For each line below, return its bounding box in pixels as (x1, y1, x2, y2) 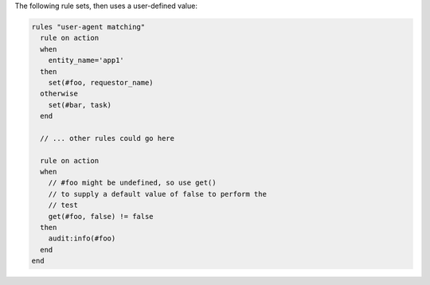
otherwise (40, 89, 79, 99)
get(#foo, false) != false (48, 212, 154, 221)
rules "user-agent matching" (31, 22, 146, 31)
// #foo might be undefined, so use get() (48, 178, 217, 187)
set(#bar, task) (48, 100, 111, 109)
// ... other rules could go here (40, 134, 175, 142)
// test (48, 201, 79, 210)
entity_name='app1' (48, 56, 125, 65)
